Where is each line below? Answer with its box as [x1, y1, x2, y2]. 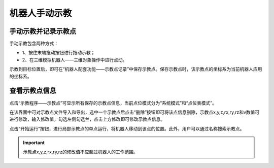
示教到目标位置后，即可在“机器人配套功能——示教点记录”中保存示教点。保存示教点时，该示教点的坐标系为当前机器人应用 [9, 66, 262, 72]
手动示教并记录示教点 [9, 27, 76, 36]
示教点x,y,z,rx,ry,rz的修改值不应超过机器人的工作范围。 [23, 149, 138, 155]
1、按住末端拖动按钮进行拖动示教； [22, 50, 95, 56]
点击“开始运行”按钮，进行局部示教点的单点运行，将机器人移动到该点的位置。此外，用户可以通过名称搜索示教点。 [9, 125, 245, 131]
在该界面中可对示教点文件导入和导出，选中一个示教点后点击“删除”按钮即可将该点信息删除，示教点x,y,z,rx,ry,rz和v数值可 [9, 109, 260, 115]
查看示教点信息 [9, 86, 56, 95]
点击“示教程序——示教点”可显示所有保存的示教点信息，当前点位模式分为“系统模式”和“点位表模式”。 [9, 99, 217, 106]
